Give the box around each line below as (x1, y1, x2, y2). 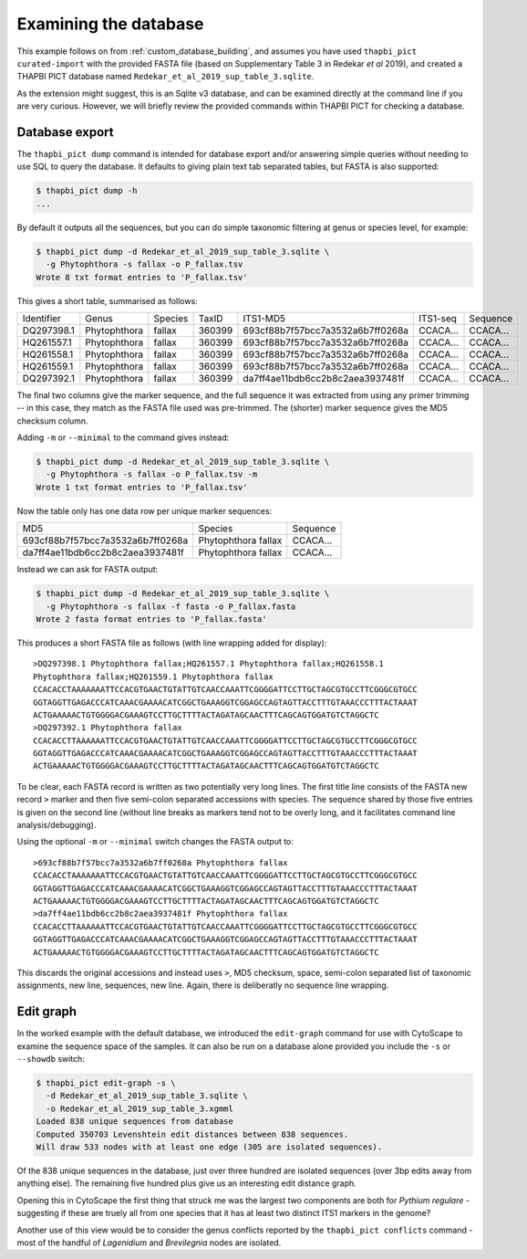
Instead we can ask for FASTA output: (16, 564, 159, 575)
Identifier (22, 311, 61, 324)
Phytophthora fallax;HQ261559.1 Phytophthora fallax (33, 671, 274, 682)
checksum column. (16, 415, 88, 426)
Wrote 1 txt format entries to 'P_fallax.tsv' (36, 482, 248, 492)
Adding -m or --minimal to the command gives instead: (16, 432, 230, 443)
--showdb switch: (16, 1054, 86, 1065)
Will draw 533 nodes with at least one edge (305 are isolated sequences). (36, 1141, 383, 1152)
